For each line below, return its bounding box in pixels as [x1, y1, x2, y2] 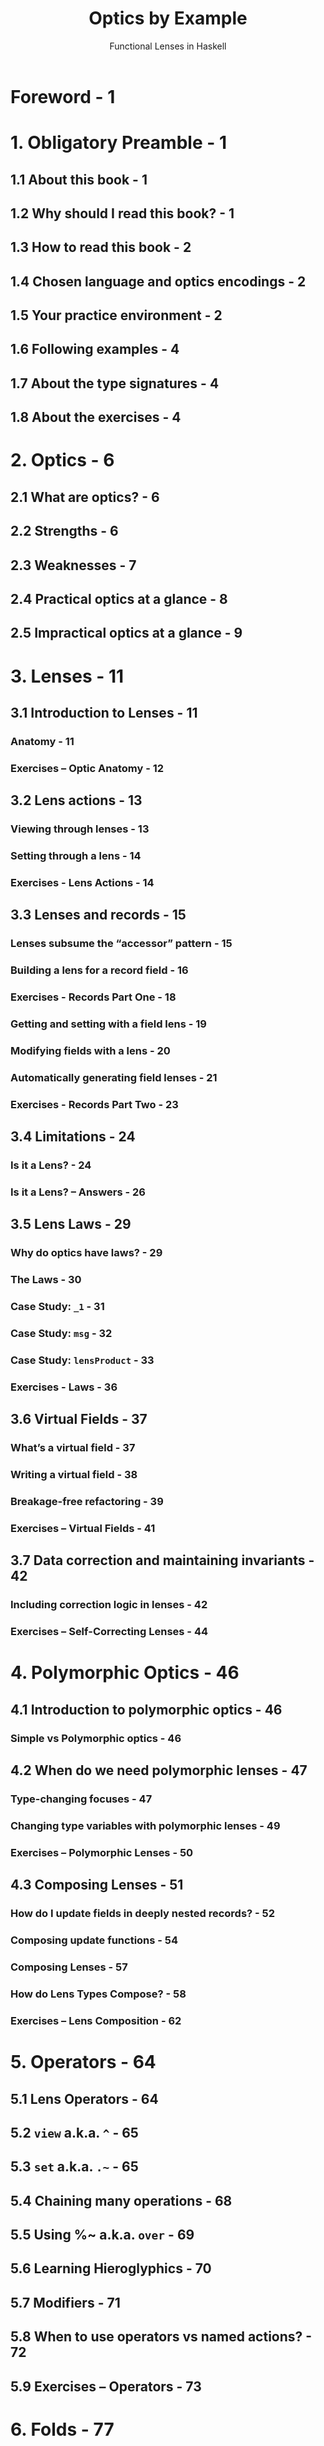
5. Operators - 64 [10, 2051, 157, 2074]
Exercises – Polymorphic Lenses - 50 [10, 1845, 194, 1859]
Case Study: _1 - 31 [10, 1300, 105, 1314]
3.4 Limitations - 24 [10, 1128, 136, 1146]
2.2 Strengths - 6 [10, 523, 119, 540]
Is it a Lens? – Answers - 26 [10, 1185, 146, 1199]
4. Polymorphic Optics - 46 [10, 1662, 240, 1684]
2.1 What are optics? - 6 [10, 488, 160, 506]
